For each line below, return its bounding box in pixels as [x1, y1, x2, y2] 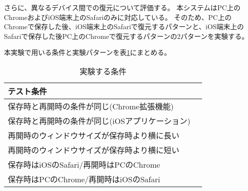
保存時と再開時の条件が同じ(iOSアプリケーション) [8, 115, 190, 126]
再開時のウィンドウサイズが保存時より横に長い [8, 129, 180, 141]
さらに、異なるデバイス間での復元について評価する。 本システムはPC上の [4, 2, 241, 12]
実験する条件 [79, 65, 126, 77]
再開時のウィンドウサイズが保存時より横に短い [8, 144, 180, 156]
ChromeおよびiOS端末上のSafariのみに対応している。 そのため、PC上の [4, 12, 232, 22]
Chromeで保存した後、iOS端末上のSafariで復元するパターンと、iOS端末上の [4, 21, 244, 32]
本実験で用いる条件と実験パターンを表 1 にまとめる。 [4, 47, 171, 57]
